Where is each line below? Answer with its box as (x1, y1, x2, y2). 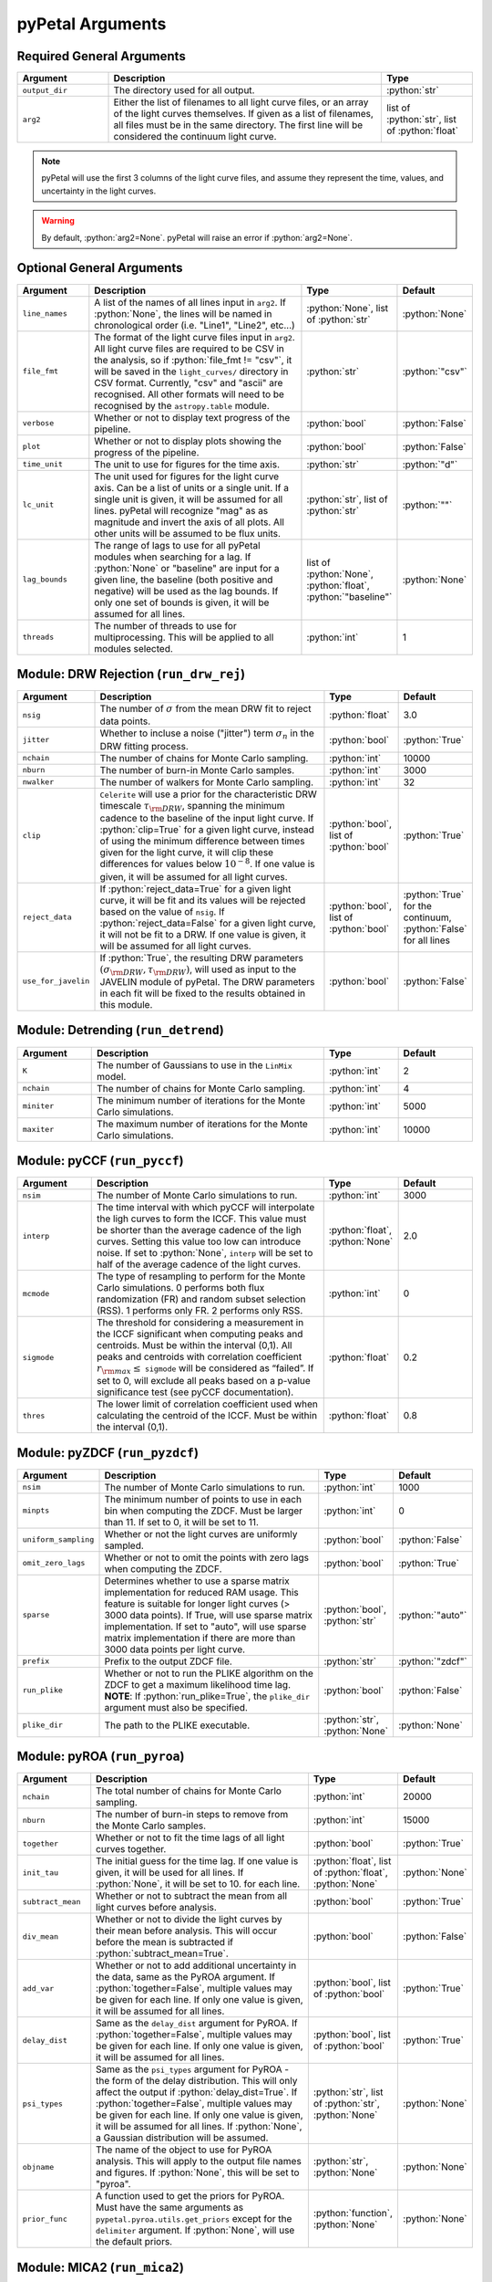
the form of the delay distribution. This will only (96, 2075, 298, 2088)
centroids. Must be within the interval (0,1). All (96, 1339, 292, 1352)
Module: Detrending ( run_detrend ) (16, 1022, 225, 1038)
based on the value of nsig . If (99, 905, 225, 917)
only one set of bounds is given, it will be (94, 596, 270, 609)
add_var (22, 1984, 55, 1994)
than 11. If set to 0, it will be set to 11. (104, 1515, 260, 1528)
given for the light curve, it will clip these (99, 846, 273, 859)
